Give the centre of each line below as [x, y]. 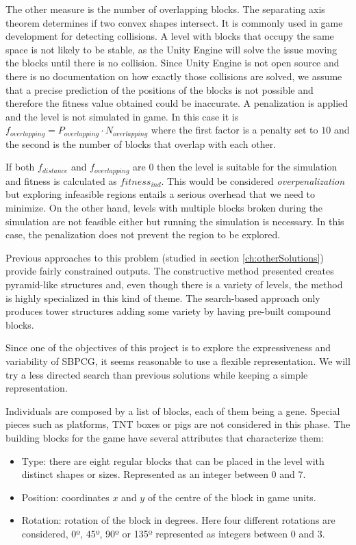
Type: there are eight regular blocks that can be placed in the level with [173, 460]
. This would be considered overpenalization [253, 180]
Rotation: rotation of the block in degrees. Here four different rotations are [178, 520]
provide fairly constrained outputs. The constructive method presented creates [170, 271]
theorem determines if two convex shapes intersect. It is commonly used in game [174, 22]
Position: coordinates [65, 497]
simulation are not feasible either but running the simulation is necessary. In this [175, 221]
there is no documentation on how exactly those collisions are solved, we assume [174, 76]
